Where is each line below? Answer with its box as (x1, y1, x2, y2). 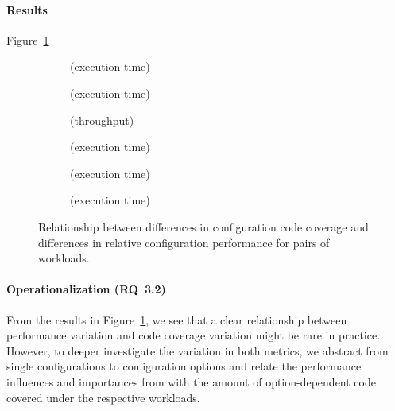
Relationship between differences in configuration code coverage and (38, 218, 369, 235)
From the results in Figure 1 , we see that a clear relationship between (6, 311, 347, 328)
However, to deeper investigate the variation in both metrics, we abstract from (6, 342, 389, 359)
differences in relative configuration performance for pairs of (38, 234, 330, 250)
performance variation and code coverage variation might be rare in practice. (6, 327, 381, 343)
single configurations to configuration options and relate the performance (6, 358, 362, 374)
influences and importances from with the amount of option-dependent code (6, 373, 376, 390)
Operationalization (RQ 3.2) (6, 281, 166, 297)
